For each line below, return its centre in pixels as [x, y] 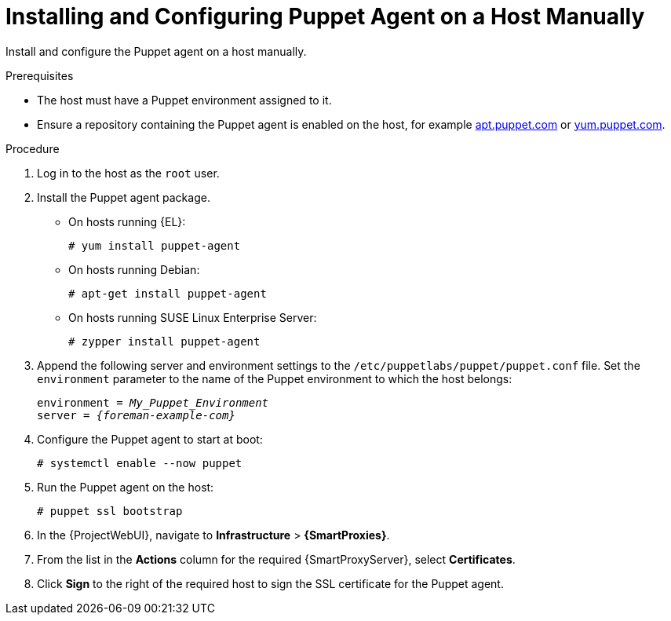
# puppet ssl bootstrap [110, 511]
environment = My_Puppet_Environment [153, 402]
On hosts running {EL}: [127, 221]
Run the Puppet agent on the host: [126, 487]
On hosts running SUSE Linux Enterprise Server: [193, 317]
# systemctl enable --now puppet [140, 463]
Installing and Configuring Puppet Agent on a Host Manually [325, 16]
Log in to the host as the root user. [128, 173]
